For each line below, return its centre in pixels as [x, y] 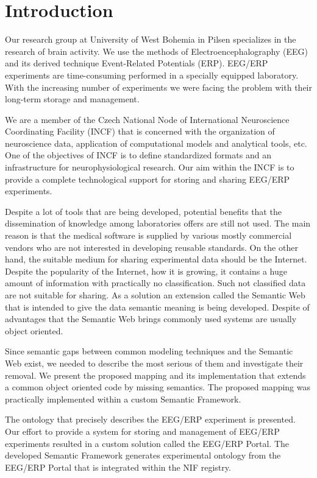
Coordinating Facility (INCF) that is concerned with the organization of [140, 131]
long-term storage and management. [72, 99]
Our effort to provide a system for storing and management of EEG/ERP [142, 431]
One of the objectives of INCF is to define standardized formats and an [138, 155]
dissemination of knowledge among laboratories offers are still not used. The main [158, 223]
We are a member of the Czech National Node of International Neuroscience [147, 119]
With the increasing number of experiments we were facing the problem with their [158, 87]
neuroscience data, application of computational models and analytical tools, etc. [156, 143]
